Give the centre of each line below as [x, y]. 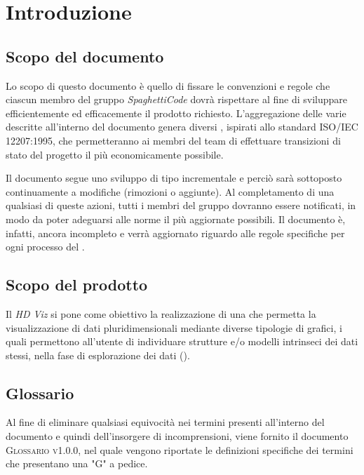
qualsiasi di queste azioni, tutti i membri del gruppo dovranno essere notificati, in [181, 205]
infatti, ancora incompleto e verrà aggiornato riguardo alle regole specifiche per [175, 233]
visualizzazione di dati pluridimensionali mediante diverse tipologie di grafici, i [174, 327]
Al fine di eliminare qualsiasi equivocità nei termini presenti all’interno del [165, 422]
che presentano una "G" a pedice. [77, 463]
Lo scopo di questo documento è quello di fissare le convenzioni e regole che [168, 85]
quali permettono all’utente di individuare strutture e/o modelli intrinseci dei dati [182, 341]
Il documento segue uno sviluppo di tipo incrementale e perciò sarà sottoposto [174, 178]
